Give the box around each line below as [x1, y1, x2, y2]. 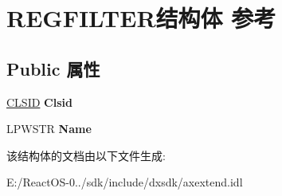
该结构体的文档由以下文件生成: [6, 147, 166, 163]
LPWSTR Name [6, 120, 92, 137]
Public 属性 [6, 56, 100, 80]
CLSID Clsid [6, 93, 72, 110]
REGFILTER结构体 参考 [6, 2, 276, 34]
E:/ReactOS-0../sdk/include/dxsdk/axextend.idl [6, 174, 243, 190]
